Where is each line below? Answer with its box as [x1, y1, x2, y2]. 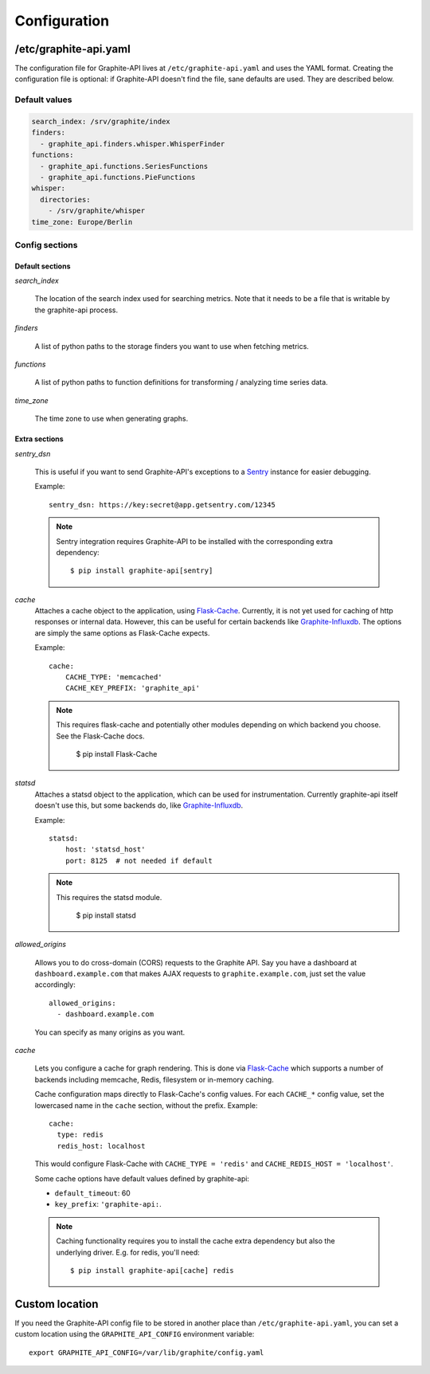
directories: [40, 195, 91, 204]
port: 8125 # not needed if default [64, 856, 213, 865]
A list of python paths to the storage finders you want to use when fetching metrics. [34, 341, 310, 350]
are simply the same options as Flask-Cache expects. [34, 628, 210, 637]
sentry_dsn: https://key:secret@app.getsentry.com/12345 [49, 500, 276, 509]
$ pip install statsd [76, 910, 136, 920]
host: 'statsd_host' [64, 845, 146, 854]
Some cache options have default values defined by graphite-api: [34, 1173, 250, 1183]
